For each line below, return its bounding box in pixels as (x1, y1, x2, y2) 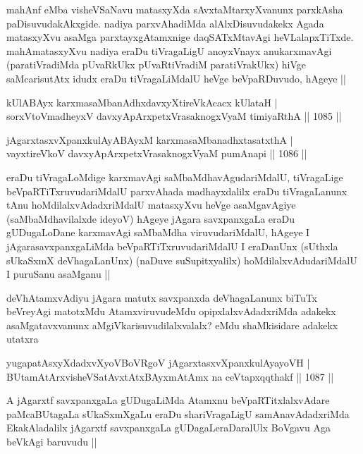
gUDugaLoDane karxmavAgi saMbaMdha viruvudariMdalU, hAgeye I (6, 225, 310, 240)
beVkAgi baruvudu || (6, 434, 97, 449)
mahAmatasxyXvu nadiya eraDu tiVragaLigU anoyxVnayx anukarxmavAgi (6, 43, 332, 58)
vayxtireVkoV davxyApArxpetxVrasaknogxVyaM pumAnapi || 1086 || (6, 146, 307, 161)
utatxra (6, 331, 39, 346)
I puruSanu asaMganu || (6, 266, 111, 281)
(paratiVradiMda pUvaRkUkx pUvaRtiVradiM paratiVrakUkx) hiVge (6, 57, 306, 72)
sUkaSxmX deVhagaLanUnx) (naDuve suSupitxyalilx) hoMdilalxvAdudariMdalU (6, 252, 357, 267)
